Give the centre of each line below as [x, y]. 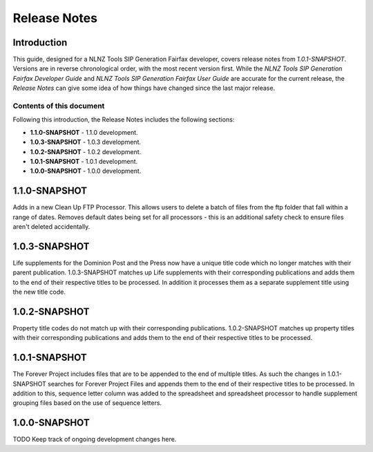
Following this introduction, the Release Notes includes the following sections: [124, 120]
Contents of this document [59, 106]
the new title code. [39, 292]
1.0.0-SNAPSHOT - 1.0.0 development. [86, 171]
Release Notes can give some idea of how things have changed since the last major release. [144, 88]
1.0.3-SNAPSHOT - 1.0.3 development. [86, 142]
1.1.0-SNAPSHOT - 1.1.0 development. [84, 132]
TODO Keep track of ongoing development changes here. [95, 440]
